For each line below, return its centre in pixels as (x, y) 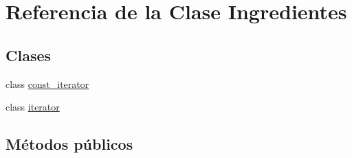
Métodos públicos (69, 144)
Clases (29, 55)
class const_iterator (47, 83)
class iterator (33, 107)
